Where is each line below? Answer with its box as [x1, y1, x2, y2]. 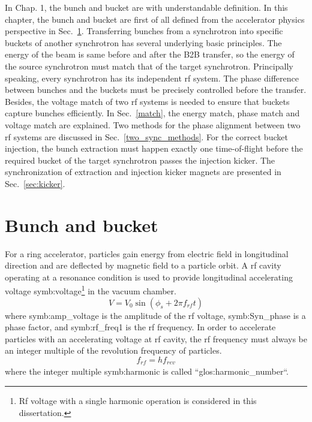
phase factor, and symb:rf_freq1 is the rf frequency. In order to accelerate [5, 321, 276, 333]
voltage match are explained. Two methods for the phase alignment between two [5, 118, 301, 131]
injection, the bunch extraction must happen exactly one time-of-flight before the [5, 142, 303, 155]
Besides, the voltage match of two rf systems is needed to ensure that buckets [5, 95, 290, 107]
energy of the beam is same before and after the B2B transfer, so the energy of [5, 48, 295, 61]
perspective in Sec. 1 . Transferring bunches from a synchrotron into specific [5, 25, 283, 37]
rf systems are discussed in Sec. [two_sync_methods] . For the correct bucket [5, 130, 288, 143]
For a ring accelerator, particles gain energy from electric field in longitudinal [5, 247, 289, 260]
